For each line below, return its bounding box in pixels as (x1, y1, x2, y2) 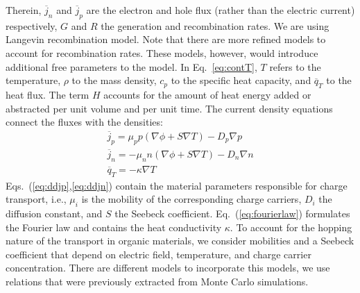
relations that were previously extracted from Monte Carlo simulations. (6, 274, 309, 289)
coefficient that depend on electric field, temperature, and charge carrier (6, 246, 311, 261)
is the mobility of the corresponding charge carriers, (81, 192, 302, 206)
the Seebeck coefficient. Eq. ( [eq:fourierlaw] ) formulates (114, 206, 350, 221)
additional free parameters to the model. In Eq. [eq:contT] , (6, 59, 257, 74)
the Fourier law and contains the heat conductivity (6, 219, 222, 234)
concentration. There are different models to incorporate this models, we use (6, 260, 330, 275)
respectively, (6, 18, 58, 33)
